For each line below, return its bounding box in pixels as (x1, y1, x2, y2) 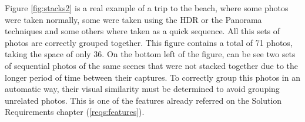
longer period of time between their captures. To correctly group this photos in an (5, 71, 300, 83)
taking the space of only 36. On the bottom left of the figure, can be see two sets (5, 48, 296, 60)
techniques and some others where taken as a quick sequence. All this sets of (5, 25, 280, 37)
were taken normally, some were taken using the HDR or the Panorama (5, 13, 262, 25)
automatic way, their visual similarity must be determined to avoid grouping (5, 83, 280, 95)
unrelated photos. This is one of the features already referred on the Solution (5, 94, 282, 106)
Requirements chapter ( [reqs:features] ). (5, 105, 145, 118)
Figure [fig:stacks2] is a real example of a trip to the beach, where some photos (5, 2, 289, 14)
